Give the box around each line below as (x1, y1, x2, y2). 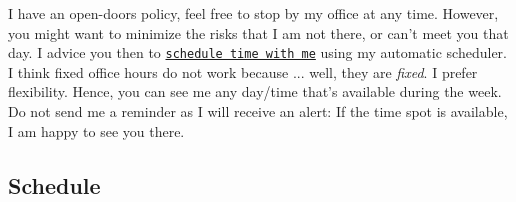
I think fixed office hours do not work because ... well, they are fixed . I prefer (8, 61, 478, 82)
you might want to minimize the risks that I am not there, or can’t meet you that (8, 22, 509, 43)
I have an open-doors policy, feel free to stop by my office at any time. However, (8, 3, 499, 23)
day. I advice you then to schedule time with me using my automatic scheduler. (8, 42, 507, 63)
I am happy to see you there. (8, 120, 185, 141)
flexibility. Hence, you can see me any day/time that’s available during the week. (8, 81, 502, 102)
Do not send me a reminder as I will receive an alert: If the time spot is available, (8, 101, 508, 122)
